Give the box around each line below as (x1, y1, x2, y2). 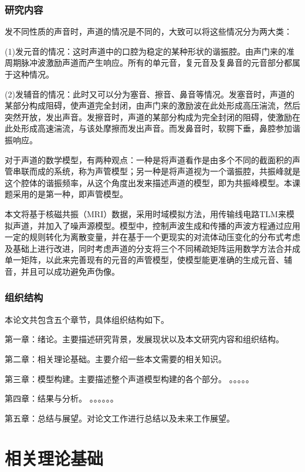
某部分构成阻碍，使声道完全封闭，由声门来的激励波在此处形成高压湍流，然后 (5, 99, 300, 112)
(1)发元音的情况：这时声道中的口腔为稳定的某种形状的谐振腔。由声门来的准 (5, 45, 294, 57)
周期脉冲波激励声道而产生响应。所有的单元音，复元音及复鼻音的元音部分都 (5, 56, 292, 69)
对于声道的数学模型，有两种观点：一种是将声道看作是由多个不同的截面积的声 (5, 153, 300, 166)
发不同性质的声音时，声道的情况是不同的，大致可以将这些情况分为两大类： (5, 25, 292, 38)
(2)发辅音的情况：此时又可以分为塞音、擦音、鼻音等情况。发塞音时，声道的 (5, 87, 294, 100)
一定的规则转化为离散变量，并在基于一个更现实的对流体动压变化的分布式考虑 (5, 231, 300, 243)
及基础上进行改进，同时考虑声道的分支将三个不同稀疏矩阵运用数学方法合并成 (5, 242, 300, 254)
